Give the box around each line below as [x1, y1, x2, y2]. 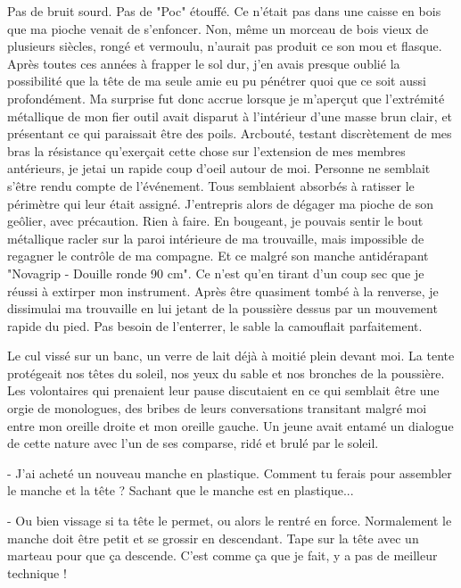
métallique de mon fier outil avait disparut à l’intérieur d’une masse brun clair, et [7, 106, 453, 125]
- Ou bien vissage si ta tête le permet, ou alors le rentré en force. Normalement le [7, 511, 452, 530]
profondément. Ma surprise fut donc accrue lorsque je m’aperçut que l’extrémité [7, 88, 445, 107]
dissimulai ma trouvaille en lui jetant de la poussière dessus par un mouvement [7, 299, 438, 318]
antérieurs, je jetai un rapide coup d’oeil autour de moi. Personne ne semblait [7, 159, 431, 178]
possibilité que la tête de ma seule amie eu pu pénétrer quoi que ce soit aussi [7, 71, 426, 90]
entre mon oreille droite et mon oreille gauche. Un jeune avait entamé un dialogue [7, 416, 454, 435]
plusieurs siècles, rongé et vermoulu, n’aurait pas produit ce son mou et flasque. [7, 37, 442, 55]
